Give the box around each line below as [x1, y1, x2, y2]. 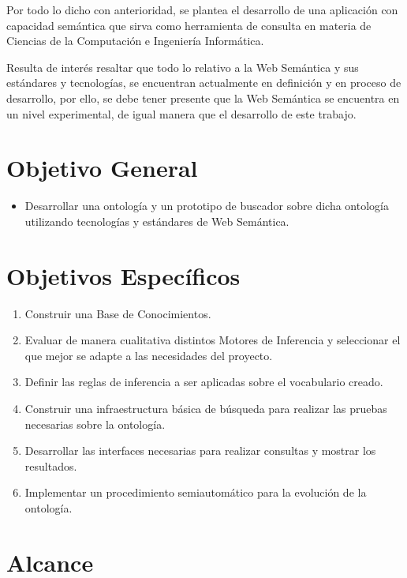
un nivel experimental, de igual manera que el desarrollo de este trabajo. [6, 105, 357, 122]
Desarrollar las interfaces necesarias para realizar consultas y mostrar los [24, 442, 376, 459]
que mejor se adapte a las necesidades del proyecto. [24, 347, 273, 363]
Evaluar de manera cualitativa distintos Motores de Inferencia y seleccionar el [24, 332, 401, 348]
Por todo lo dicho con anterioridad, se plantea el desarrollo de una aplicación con [6, 2, 398, 17]
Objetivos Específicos [6, 259, 241, 291]
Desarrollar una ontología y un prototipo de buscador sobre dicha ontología [24, 197, 389, 214]
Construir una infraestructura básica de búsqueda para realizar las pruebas [24, 400, 387, 416]
